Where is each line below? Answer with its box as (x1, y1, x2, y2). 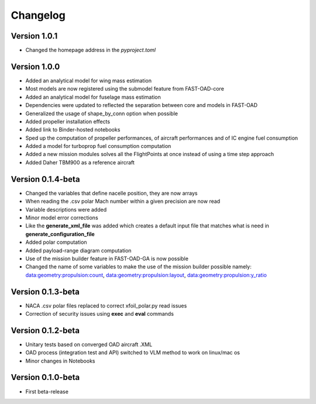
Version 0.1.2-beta (11, 325, 80, 336)
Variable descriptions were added (25, 206, 107, 213)
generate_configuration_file (25, 230, 95, 237)
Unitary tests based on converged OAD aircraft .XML (25, 341, 153, 348)
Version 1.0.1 (11, 31, 58, 41)
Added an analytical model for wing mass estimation (25, 77, 152, 84)
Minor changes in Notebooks (25, 357, 95, 364)
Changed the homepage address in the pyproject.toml (25, 47, 156, 54)
